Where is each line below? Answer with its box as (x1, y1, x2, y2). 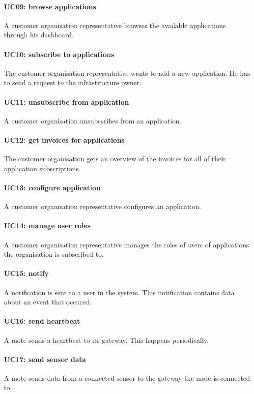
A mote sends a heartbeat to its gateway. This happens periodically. (4, 334, 209, 345)
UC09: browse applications (4, 1, 96, 11)
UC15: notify (4, 268, 49, 278)
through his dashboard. (4, 30, 74, 40)
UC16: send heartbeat (4, 316, 80, 326)
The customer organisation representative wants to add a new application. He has (4, 67, 250, 78)
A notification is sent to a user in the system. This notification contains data (4, 287, 235, 297)
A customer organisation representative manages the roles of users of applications (4, 239, 249, 249)
